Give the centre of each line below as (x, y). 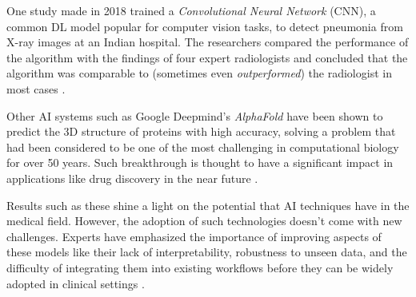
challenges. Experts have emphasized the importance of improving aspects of (194, 236)
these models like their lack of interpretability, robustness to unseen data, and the (207, 252)
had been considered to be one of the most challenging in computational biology (203, 147)
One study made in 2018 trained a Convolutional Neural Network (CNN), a (191, 10)
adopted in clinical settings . (76, 283)
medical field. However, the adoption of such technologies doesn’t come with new (204, 221)
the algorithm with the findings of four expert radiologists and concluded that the (207, 57)
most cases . (36, 88)
